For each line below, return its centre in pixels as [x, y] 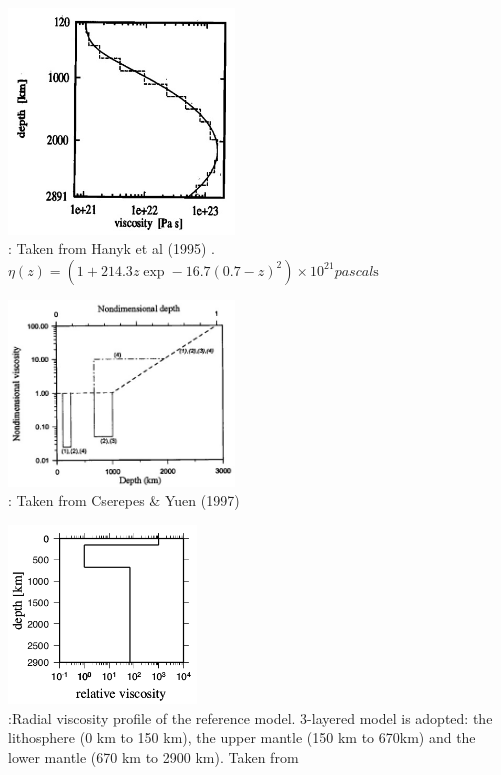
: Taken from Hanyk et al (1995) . [111, 248]
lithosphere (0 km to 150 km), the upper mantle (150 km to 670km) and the [242, 737]
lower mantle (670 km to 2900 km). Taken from [153, 756]
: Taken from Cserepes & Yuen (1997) [124, 500]
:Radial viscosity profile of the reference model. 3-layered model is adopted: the [250, 717]
